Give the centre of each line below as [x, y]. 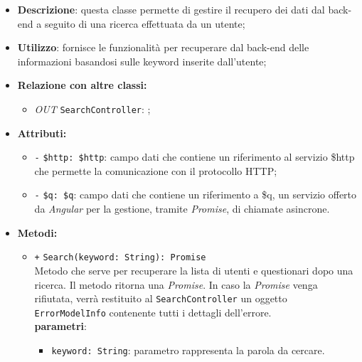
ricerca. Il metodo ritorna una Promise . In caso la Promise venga [176, 284]
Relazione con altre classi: [82, 85]
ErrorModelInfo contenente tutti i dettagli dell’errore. [153, 312]
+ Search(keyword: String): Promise [120, 258]
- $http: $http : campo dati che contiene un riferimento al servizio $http [195, 157]
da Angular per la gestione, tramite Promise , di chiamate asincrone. [182, 209]
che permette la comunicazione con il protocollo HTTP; [156, 170]
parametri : [60, 326]
